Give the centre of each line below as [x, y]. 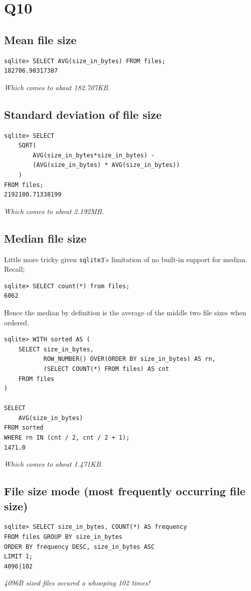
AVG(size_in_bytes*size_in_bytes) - [94, 155]
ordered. [17, 322]
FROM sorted [24, 428]
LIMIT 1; [19, 557]
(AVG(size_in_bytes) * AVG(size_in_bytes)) [106, 165]
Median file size [45, 238]
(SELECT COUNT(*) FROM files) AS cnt [106, 369]
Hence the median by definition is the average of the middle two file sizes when [125, 312]
